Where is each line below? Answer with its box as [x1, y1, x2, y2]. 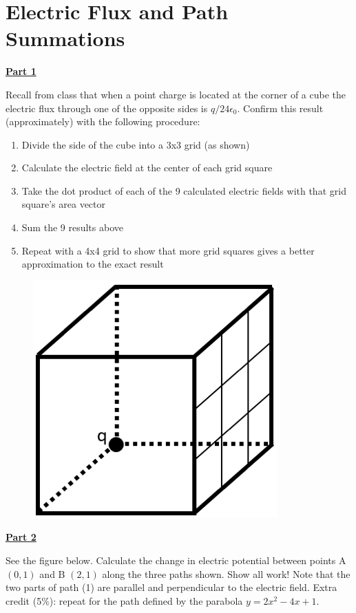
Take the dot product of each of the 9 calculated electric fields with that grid [21, 183, 346, 197]
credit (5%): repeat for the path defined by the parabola [6, 593, 243, 607]
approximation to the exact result [21, 257, 164, 271]
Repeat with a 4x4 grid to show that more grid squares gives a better [21, 243, 315, 257]
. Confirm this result [237, 100, 324, 115]
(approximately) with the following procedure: [6, 114, 200, 129]
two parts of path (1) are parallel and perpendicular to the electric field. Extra [6, 580, 337, 594]
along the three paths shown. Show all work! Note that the [102, 566, 350, 581]
